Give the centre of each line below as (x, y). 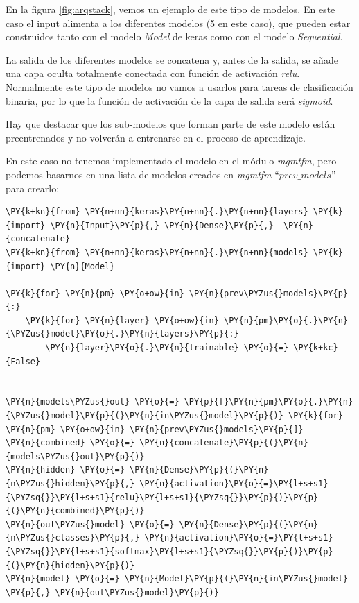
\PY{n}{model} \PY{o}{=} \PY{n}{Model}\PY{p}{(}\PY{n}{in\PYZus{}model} (177, 579)
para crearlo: (33, 188)
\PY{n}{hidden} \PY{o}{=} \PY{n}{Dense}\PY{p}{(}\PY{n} (137, 470)
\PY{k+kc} (316, 348)
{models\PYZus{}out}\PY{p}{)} (75, 456)
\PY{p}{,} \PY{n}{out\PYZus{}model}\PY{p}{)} (112, 592)
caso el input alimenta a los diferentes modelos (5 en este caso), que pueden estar (178, 23)
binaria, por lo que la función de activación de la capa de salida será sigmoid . (169, 100)
